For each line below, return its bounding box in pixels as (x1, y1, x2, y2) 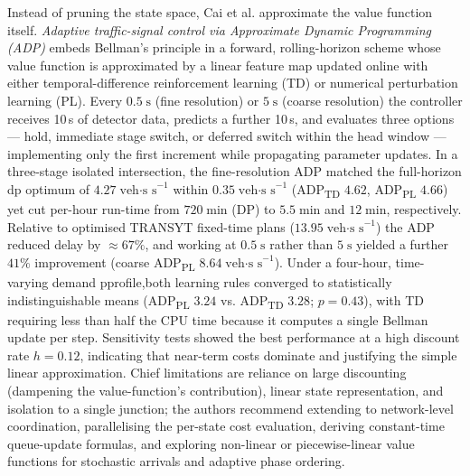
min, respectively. (365, 200, 462, 219)
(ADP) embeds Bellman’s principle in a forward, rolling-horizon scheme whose (7, 38, 441, 57)
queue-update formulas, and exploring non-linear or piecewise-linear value (7, 434, 415, 453)
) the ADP (375, 217, 435, 236)
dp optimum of (7, 179, 90, 198)
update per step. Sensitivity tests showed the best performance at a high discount (7, 328, 460, 347)
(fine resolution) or (155, 90, 259, 109)
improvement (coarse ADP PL (34, 252, 195, 274)
